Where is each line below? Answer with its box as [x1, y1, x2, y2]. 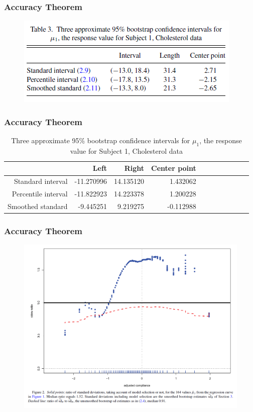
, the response [199, 135, 242, 146]
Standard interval [14, 176, 68, 186]
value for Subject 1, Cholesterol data [70, 145, 183, 156]
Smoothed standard [8, 200, 68, 211]
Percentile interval [12, 188, 68, 199]
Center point [151, 163, 196, 173]
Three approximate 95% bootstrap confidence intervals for [11, 135, 190, 146]
